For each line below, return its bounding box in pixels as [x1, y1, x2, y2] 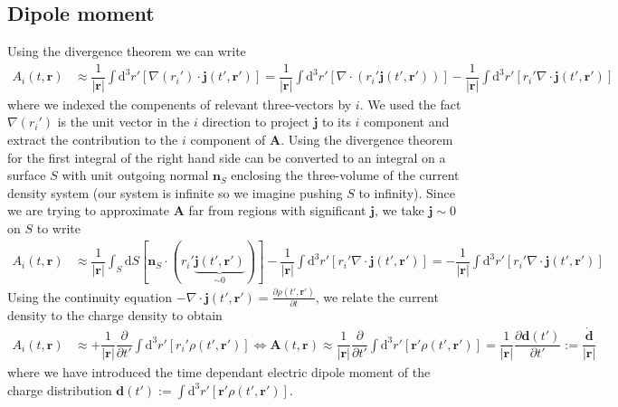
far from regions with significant [188, 201, 366, 220]
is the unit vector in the [57, 112, 190, 131]
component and [364, 112, 450, 131]
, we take [375, 201, 424, 220]
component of [190, 130, 266, 149]
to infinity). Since [358, 183, 455, 202]
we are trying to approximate [7, 201, 170, 220]
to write [36, 219, 81, 238]
